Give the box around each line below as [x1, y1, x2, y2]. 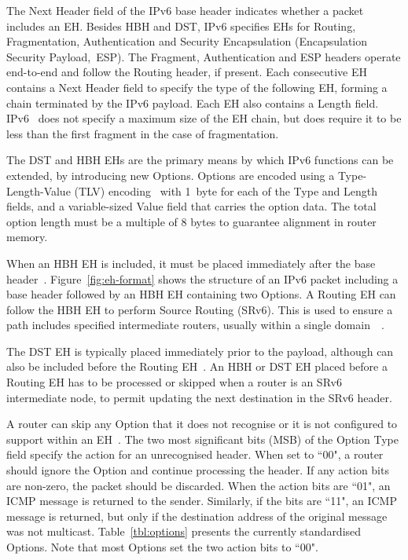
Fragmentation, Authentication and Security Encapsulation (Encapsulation [6, 33, 368, 49]
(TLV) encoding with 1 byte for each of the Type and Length [74, 182, 377, 199]
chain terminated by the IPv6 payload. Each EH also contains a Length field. [6, 94, 379, 111]
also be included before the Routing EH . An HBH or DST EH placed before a [6, 358, 388, 375]
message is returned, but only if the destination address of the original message [6, 507, 388, 524]
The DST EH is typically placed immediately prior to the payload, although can [6, 342, 394, 359]
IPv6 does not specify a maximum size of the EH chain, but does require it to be [6, 110, 402, 126]
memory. [6, 229, 48, 245]
